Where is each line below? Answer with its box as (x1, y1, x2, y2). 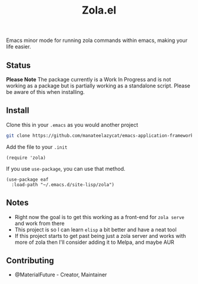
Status (6, 60, 31, 70)
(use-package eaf (6, 177, 49, 182)
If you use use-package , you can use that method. (6, 165, 126, 172)
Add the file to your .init (6, 143, 68, 151)
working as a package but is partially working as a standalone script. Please (6, 82, 190, 89)
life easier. (6, 43, 31, 50)
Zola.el (81, 4, 117, 17)
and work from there (14, 220, 65, 227)
